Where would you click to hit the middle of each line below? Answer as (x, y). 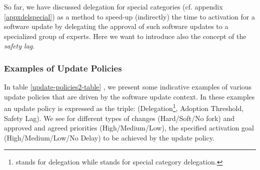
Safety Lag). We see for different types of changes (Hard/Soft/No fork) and (119, 118)
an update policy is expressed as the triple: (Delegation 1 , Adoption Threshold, (124, 107)
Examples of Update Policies (63, 68)
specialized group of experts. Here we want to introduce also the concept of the (125, 36)
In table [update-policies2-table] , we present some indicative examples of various (128, 87)
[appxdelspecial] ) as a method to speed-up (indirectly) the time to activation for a (129, 16)
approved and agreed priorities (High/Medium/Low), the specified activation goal (129, 128)
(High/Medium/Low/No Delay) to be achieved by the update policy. (109, 137)
